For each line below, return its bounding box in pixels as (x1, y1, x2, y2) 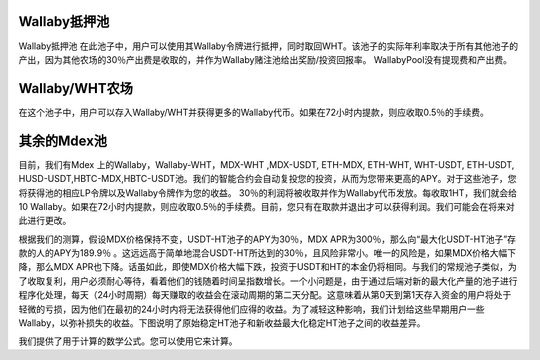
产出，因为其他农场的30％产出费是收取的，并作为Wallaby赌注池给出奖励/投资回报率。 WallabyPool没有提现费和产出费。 (18, 53, 513, 65)
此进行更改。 (18, 215, 72, 227)
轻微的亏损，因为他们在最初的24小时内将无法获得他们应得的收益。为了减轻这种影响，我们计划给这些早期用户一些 (18, 303, 485, 315)
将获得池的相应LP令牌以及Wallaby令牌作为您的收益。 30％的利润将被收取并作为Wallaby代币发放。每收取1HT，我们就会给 (18, 186, 517, 199)
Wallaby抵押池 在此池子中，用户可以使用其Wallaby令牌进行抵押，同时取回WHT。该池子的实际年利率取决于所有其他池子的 (18, 40, 519, 52)
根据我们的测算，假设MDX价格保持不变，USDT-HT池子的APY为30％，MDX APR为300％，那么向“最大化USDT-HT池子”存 (18, 233, 517, 245)
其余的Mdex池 (18, 132, 108, 149)
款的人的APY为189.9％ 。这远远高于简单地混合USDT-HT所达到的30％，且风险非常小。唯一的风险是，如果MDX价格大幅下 (18, 247, 517, 259)
